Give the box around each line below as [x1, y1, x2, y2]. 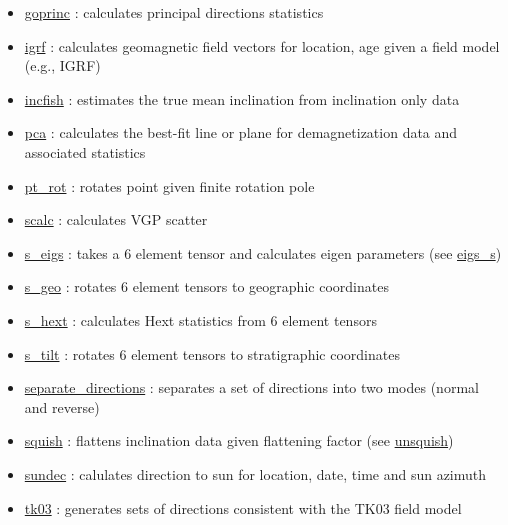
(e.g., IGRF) [24, 55, 101, 76]
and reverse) [24, 396, 100, 417]
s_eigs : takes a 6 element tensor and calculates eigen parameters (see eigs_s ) [24, 242, 502, 263]
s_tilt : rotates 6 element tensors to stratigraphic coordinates [24, 343, 400, 364]
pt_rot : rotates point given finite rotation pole [24, 175, 315, 196]
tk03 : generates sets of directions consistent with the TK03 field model [24, 497, 462, 518]
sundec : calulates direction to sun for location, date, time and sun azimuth [24, 463, 487, 484]
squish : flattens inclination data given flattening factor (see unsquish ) [24, 430, 454, 451]
